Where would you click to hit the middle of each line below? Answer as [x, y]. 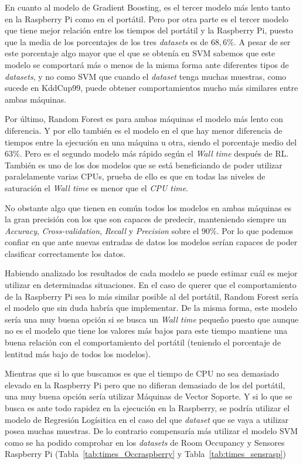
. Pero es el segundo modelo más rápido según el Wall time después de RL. [154, 153]
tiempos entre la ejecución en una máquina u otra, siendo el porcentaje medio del [151, 142]
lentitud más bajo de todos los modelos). [78, 353]
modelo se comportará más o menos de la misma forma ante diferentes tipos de [147, 64]
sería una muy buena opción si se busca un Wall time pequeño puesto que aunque [152, 319]
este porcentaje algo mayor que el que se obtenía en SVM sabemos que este [140, 53]
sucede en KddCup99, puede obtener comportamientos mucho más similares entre [151, 88]
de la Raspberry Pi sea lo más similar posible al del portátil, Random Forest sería [151, 296]
